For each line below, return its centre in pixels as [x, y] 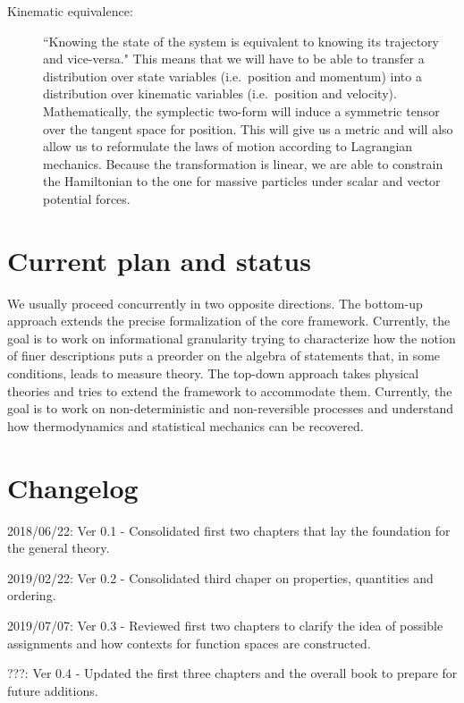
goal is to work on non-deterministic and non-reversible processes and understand [230, 408]
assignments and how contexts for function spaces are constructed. [189, 643]
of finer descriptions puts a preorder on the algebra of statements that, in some [224, 356]
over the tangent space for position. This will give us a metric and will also [248, 128]
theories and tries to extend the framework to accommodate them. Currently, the [230, 390]
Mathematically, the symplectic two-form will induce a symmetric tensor [241, 110]
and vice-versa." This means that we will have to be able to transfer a [234, 59]
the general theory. [59, 548]
